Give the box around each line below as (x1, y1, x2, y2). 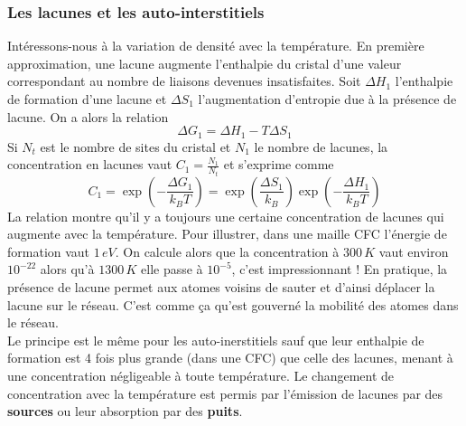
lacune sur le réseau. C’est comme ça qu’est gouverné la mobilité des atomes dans (7, 295, 459, 314)
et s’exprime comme (223, 155, 334, 174)
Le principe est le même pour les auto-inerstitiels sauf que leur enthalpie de (7, 330, 424, 349)
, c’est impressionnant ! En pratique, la (231, 260, 448, 279)
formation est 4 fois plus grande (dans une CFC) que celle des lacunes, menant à (7, 348, 453, 367)
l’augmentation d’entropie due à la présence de (198, 90, 457, 108)
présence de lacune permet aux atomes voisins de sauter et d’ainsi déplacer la (7, 278, 435, 297)
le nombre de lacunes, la (254, 137, 388, 156)
